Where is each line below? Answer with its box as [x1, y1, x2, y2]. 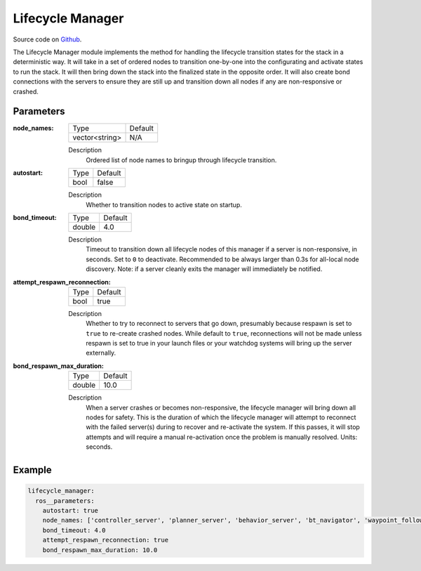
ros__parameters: [35, 497, 95, 505]
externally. [86, 348, 116, 357]
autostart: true [42, 506, 98, 514]
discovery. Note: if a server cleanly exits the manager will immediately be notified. [86, 265, 323, 273]
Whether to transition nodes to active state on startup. [86, 200, 242, 209]
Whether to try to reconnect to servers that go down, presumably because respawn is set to [86, 320, 352, 328]
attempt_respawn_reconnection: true [42, 536, 168, 544]
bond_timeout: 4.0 [42, 526, 106, 534]
